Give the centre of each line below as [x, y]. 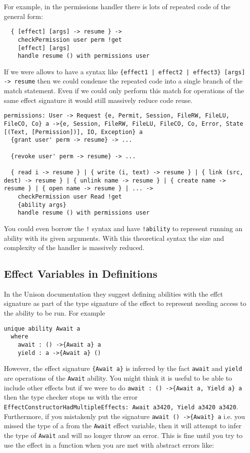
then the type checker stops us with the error [71, 397]
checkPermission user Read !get [70, 196]
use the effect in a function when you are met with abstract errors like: [109, 445]
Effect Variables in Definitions [81, 274]
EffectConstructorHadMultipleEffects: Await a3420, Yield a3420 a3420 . [121, 406]
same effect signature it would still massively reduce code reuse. [98, 100]
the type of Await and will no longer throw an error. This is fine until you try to [123, 435]
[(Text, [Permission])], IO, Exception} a [73, 132]
